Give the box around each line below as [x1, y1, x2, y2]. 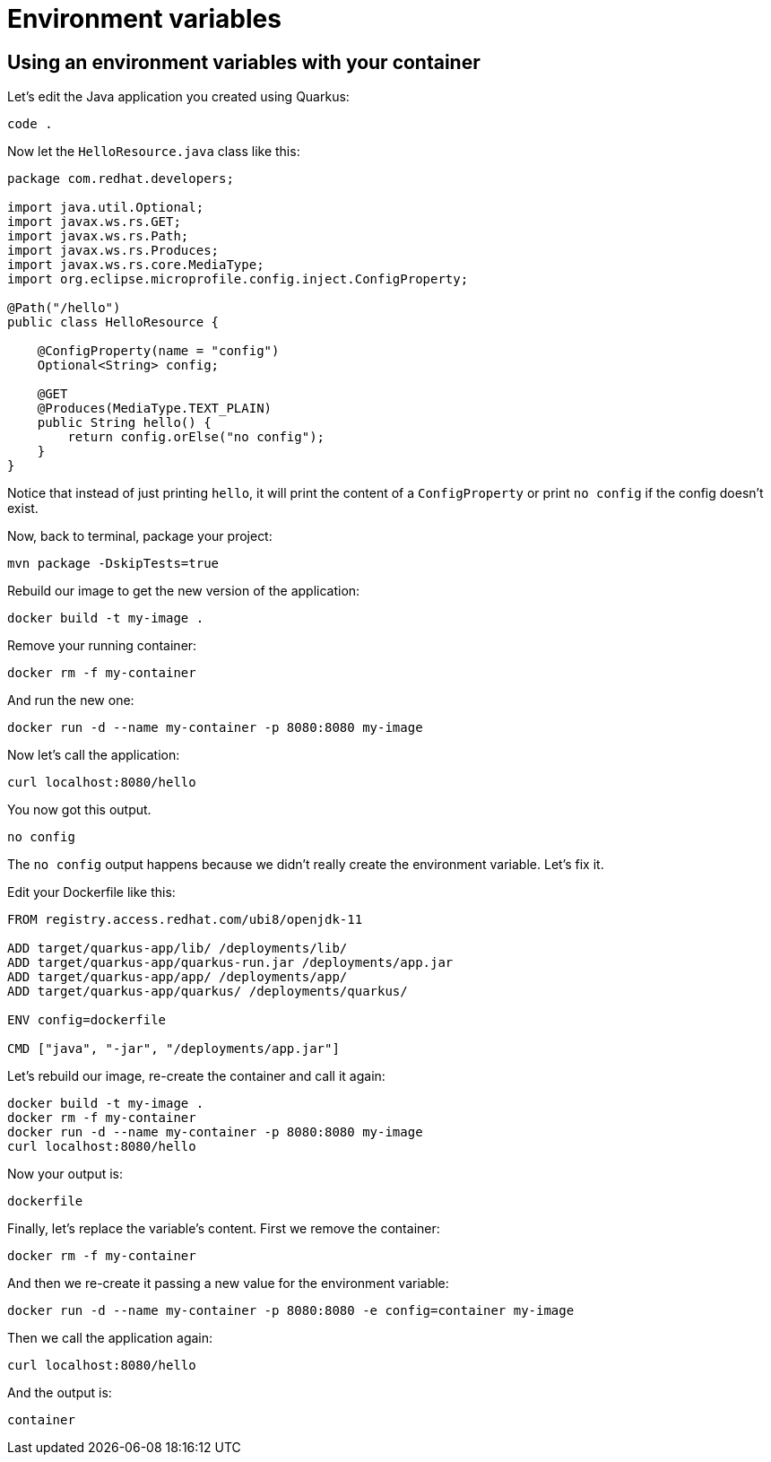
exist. [7, 500, 39, 517]
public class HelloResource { [7, 315, 220, 330]
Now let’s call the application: [7, 747, 180, 763]
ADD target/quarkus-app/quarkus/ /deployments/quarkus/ [7, 984, 408, 999]
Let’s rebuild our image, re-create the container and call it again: [7, 1068, 385, 1084]
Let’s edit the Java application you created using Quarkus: [7, 89, 350, 105]
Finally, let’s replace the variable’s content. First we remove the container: [7, 1221, 440, 1237]
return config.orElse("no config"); [67, 430, 325, 445]
